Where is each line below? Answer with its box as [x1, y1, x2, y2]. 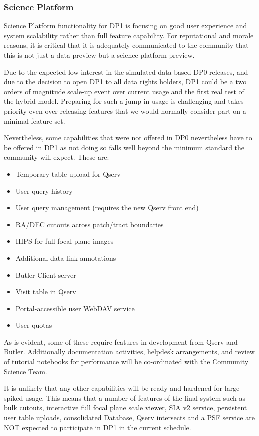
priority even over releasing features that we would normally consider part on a [4, 105, 246, 116]
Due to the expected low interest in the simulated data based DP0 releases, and [4, 66, 248, 77]
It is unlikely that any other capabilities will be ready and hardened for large [4, 383, 240, 393]
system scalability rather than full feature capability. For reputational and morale [4, 30, 254, 40]
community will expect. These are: [4, 152, 109, 162]
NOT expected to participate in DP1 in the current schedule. [4, 422, 191, 432]
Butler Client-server [15, 269, 76, 280]
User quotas [15, 320, 52, 330]
